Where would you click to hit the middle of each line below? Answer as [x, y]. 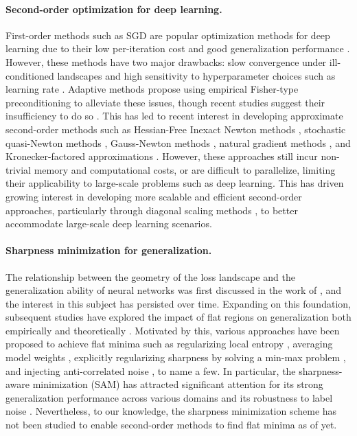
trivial [19, 169]
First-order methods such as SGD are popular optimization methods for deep [168, 35]
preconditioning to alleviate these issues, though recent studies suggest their [165, 102]
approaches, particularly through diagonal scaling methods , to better [152, 210]
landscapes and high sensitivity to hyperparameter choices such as [196, 75]
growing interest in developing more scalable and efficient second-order [154, 196]
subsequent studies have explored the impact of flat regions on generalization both [178, 317]
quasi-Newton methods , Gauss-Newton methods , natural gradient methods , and [178, 142]
